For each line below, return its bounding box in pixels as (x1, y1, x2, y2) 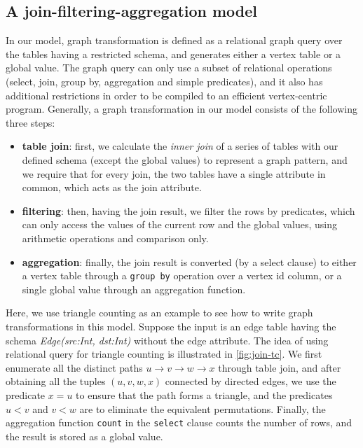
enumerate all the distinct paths (6, 360, 143, 374)
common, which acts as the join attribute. (22, 180, 202, 195)
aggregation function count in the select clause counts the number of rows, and (6, 415, 352, 430)
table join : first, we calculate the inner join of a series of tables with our (22, 139, 338, 153)
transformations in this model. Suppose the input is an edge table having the (6, 318, 336, 333)
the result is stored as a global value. (6, 428, 163, 443)
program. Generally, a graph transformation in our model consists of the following (6, 101, 358, 116)
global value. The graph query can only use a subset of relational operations (6, 60, 332, 75)
